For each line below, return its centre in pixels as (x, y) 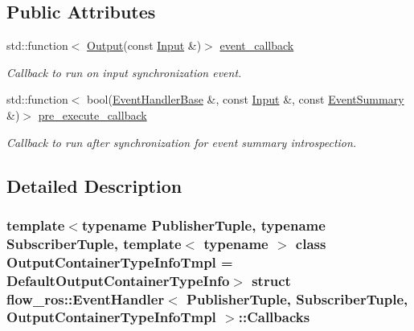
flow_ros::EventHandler (86, 298)
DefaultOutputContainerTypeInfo (118, 280)
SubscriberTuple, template (94, 243)
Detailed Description (94, 185)
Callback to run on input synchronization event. (124, 72)
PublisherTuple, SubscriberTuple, (297, 298)
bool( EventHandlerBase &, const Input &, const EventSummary (246, 99)
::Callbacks (274, 317)
